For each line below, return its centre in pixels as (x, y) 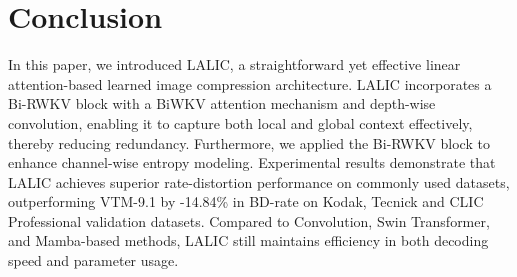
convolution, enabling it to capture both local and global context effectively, (240, 122)
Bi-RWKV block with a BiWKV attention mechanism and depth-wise (222, 103)
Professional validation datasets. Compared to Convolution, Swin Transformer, (249, 220)
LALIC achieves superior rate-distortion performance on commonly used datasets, (259, 181)
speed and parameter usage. (93, 260)
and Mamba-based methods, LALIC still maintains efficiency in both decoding (248, 240)
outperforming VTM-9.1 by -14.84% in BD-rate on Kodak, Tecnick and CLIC (246, 201)
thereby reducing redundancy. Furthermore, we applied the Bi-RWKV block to (249, 142)
